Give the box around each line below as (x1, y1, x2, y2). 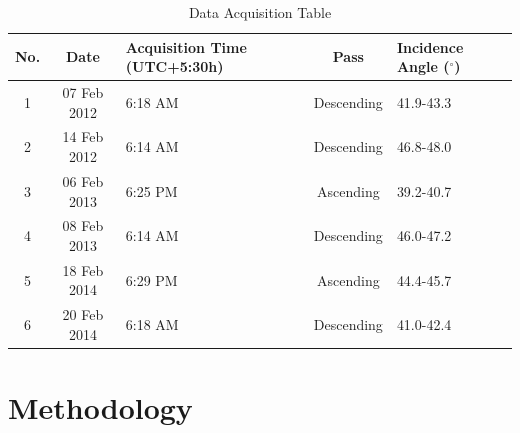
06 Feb (62, 170, 104, 191)
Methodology (8, 387, 193, 428)
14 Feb (62, 126, 104, 147)
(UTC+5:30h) (125, 56, 224, 77)
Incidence (396, 36, 464, 57)
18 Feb (62, 259, 104, 280)
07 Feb (62, 82, 104, 103)
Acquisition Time (125, 36, 247, 57)
